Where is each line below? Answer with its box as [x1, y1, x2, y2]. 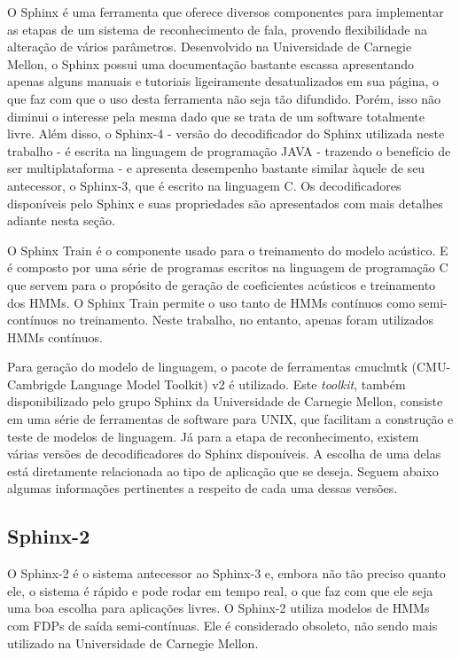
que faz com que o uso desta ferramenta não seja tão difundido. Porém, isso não [7, 89, 441, 107]
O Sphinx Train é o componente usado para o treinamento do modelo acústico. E [7, 240, 448, 259]
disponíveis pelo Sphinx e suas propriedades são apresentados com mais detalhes [7, 193, 443, 212]
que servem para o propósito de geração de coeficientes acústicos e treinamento [7, 275, 436, 294]
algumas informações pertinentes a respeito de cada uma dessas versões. [7, 479, 398, 497]
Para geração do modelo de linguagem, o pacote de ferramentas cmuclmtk [7, 357, 408, 376]
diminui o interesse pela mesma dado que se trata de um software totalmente [7, 106, 425, 125]
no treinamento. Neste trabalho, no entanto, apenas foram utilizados [62, 310, 434, 329]
